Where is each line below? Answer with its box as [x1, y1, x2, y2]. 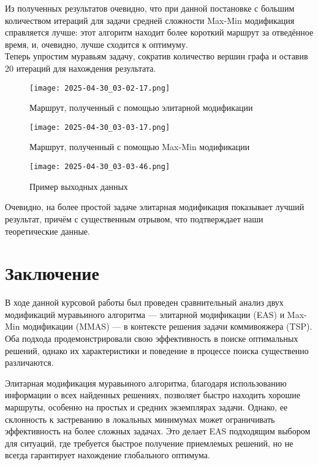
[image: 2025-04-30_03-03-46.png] [29, 162, 170, 172]
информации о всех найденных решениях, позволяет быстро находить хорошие [5, 388, 300, 401]
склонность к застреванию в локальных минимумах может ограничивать [5, 412, 275, 425]
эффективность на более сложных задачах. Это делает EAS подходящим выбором [5, 425, 311, 437]
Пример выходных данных [29, 180, 128, 192]
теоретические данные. [5, 224, 90, 237]
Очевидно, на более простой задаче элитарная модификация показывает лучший [5, 200, 305, 213]
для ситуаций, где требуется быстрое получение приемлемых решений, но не [5, 436, 293, 449]
